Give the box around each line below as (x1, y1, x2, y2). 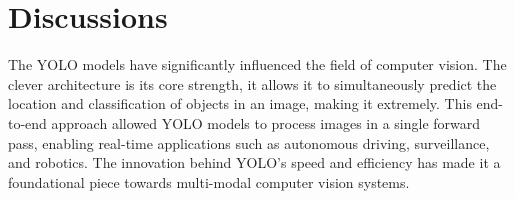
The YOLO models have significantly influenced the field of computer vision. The (8, 54, 507, 75)
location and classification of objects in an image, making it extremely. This (8, 93, 472, 114)
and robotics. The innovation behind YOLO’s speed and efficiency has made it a (8, 152, 501, 173)
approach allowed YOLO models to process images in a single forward (51, 112, 481, 133)
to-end (8, 112, 47, 133)
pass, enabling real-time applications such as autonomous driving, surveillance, (8, 132, 490, 153)
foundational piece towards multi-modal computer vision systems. (8, 171, 410, 192)
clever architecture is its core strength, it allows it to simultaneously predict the (8, 73, 497, 94)
